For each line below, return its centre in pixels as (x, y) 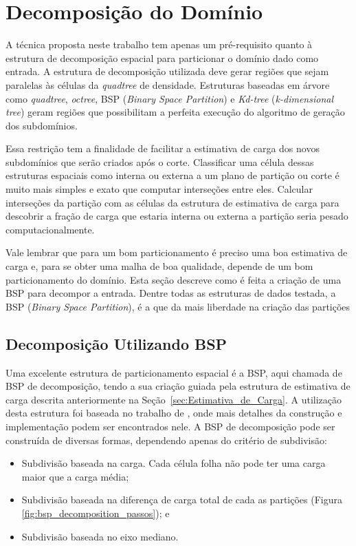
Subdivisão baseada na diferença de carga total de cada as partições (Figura (182, 500)
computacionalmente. (50, 229)
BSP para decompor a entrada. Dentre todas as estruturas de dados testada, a (171, 293)
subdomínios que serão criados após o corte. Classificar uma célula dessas (160, 161)
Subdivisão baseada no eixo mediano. (100, 536)
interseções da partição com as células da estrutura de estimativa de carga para (173, 202)
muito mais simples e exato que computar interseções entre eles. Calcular (159, 189)
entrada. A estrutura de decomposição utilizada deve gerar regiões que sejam (167, 71)
